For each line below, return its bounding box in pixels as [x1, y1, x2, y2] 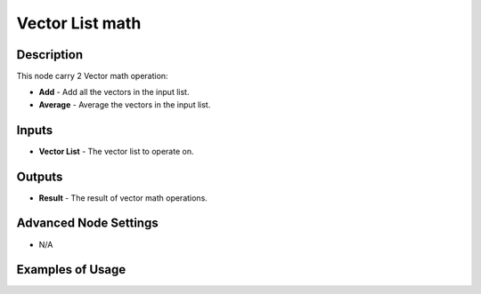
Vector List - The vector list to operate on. [38, 146, 194, 156]
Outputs [16, 169, 63, 184]
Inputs [16, 123, 53, 138]
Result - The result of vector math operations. [38, 192, 208, 203]
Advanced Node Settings [16, 216, 159, 231]
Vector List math [16, 13, 142, 33]
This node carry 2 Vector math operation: [16, 71, 168, 82]
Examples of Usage [16, 262, 126, 277]
